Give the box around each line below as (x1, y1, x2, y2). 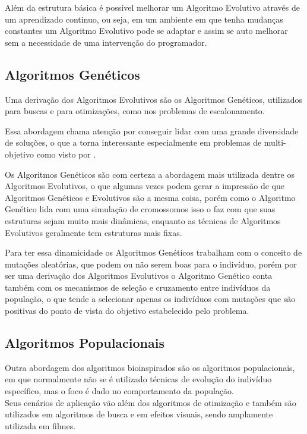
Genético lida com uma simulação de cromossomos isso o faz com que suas (5, 203, 276, 215)
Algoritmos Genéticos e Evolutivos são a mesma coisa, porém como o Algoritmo (5, 191, 296, 203)
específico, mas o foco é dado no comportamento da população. (5, 385, 234, 397)
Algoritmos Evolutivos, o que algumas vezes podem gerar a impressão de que (5, 180, 284, 192)
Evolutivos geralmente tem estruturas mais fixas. (5, 226, 182, 238)
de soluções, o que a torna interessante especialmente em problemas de (5, 136, 262, 149)
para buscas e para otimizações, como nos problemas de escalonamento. (5, 105, 265, 117)
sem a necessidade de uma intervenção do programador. (5, 36, 207, 48)
